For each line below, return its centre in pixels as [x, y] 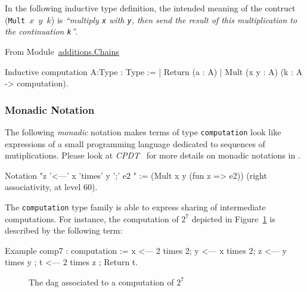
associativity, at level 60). [51, 187]
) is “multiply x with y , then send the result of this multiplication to [174, 19]
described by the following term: [64, 230]
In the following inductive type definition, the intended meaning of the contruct [150, 8]
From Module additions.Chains [62, 51]
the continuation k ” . [41, 31]
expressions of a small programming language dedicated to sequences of [135, 143]
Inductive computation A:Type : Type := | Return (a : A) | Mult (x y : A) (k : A [154, 71]
